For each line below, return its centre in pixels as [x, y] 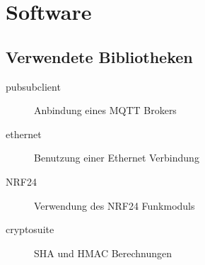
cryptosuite [30, 229]
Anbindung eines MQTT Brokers [105, 110]
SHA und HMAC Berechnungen [103, 253]
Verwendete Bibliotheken [99, 56]
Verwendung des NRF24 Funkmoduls [115, 205]
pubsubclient [33, 86]
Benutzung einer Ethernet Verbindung [117, 158]
